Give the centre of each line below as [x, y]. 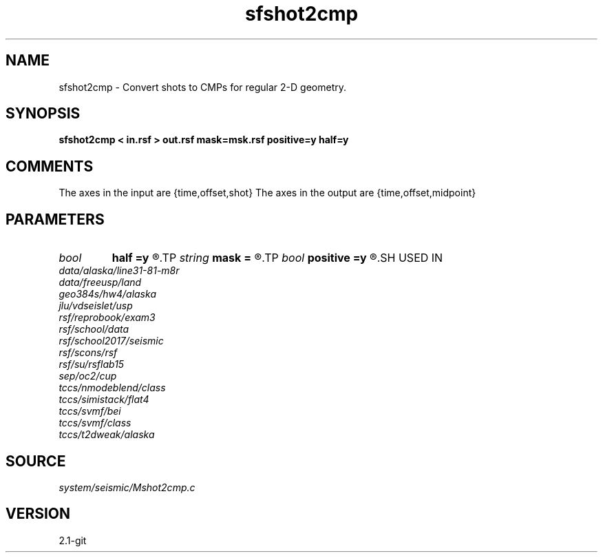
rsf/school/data [94, 329]
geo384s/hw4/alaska [107, 294]
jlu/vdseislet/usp [96, 306]
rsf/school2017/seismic [111, 341]
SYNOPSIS [43, 114]
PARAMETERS [55, 219]
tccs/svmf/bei [90, 411]
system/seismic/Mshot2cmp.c [127, 487]
